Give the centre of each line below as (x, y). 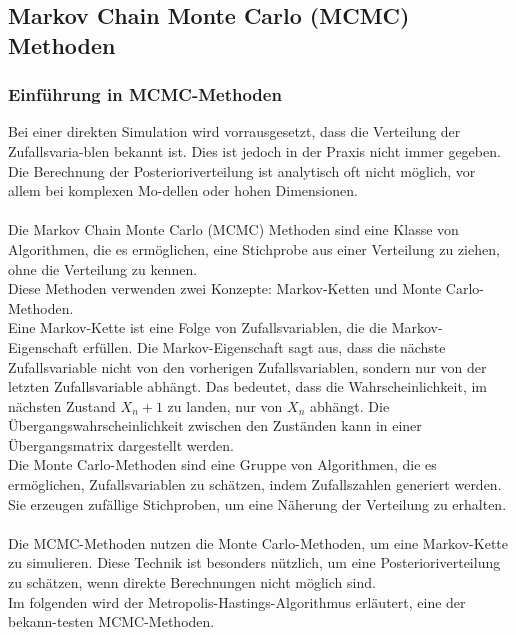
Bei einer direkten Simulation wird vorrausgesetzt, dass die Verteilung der (234, 131)
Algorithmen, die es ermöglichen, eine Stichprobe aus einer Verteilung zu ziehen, (254, 248)
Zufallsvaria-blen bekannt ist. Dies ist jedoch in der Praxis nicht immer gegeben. (254, 150)
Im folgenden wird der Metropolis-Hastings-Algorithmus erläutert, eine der (237, 601)
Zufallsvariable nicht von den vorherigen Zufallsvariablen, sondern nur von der (247, 366)
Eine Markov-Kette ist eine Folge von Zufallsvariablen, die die (198, 327)
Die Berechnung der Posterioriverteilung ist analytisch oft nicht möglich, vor (242, 170)
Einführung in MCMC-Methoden (145, 94)
